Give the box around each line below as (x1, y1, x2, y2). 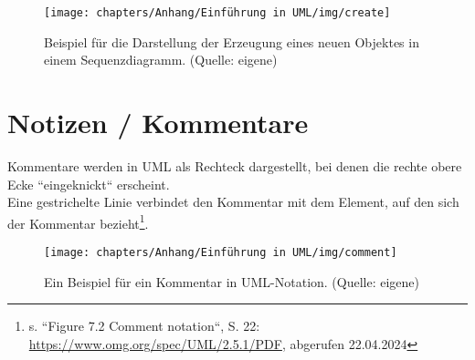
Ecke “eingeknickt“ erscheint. (7, 174, 170, 193)
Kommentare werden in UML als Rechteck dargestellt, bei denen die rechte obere (7, 156, 462, 175)
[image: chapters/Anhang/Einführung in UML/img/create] (44, 6, 391, 19)
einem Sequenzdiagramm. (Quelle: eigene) (44, 50, 278, 69)
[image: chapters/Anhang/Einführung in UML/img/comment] (44, 246, 397, 259)
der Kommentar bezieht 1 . (7, 211, 149, 232)
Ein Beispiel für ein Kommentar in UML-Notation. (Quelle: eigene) (44, 272, 420, 291)
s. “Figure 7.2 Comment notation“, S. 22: (28, 316, 260, 335)
